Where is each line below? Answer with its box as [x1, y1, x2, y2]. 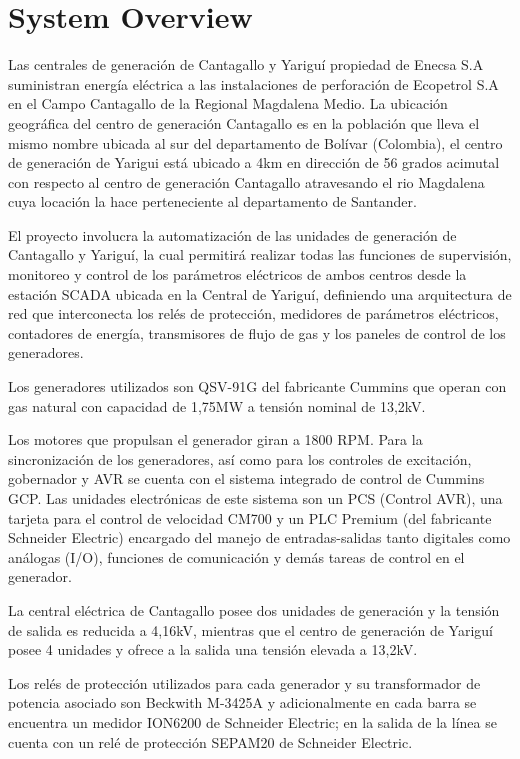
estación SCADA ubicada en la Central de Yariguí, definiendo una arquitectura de [8, 283, 512, 304]
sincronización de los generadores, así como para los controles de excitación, [8, 448, 472, 469]
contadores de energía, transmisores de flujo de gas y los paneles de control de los [8, 322, 506, 343]
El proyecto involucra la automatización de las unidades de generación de [8, 224, 457, 245]
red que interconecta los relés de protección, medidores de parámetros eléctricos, [8, 303, 499, 324]
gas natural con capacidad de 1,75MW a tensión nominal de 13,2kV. [8, 395, 426, 416]
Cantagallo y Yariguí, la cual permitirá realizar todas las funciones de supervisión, [8, 244, 512, 265]
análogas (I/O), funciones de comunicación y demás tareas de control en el [8, 546, 465, 567]
